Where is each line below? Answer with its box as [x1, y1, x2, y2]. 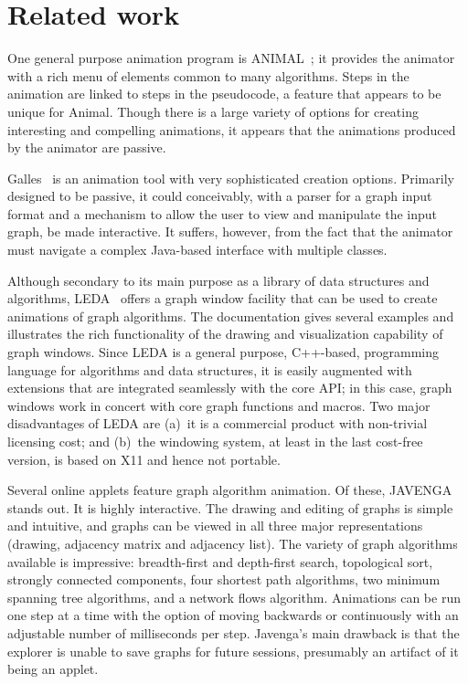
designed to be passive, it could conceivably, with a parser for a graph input [7, 186, 432, 205]
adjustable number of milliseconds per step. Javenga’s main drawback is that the [7, 623, 460, 642]
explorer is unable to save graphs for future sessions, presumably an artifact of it [7, 641, 459, 660]
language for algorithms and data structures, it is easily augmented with [7, 360, 412, 379]
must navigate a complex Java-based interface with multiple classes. [7, 240, 388, 259]
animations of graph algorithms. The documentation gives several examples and [7, 306, 454, 325]
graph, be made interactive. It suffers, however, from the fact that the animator [7, 222, 453, 241]
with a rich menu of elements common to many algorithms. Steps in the [7, 66, 409, 85]
